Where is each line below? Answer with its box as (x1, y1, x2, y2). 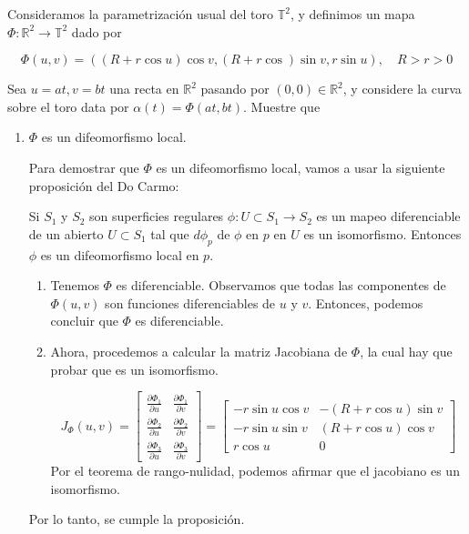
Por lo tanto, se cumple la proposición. (28, 509, 245, 529)
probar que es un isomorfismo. (50, 359, 219, 378)
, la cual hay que (360, 341, 453, 360)
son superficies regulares (89, 207, 224, 226)
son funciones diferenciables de (105, 293, 276, 312)
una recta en (109, 79, 179, 98)
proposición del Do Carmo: (28, 176, 179, 195)
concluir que (50, 311, 118, 330)
